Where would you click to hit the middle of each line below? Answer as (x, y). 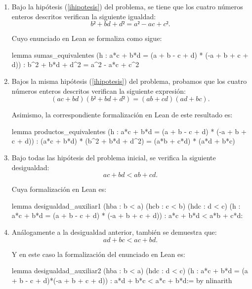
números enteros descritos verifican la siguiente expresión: (99, 90)
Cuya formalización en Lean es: (59, 189)
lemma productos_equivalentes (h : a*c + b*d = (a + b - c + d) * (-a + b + (129, 131)
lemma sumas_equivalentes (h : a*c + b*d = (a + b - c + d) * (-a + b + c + (130, 54)
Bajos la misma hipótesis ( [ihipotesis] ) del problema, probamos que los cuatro (129, 81)
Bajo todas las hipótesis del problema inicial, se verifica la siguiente (114, 157)
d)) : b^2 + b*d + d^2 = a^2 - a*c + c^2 (75, 64)
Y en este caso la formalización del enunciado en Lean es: (98, 254)
